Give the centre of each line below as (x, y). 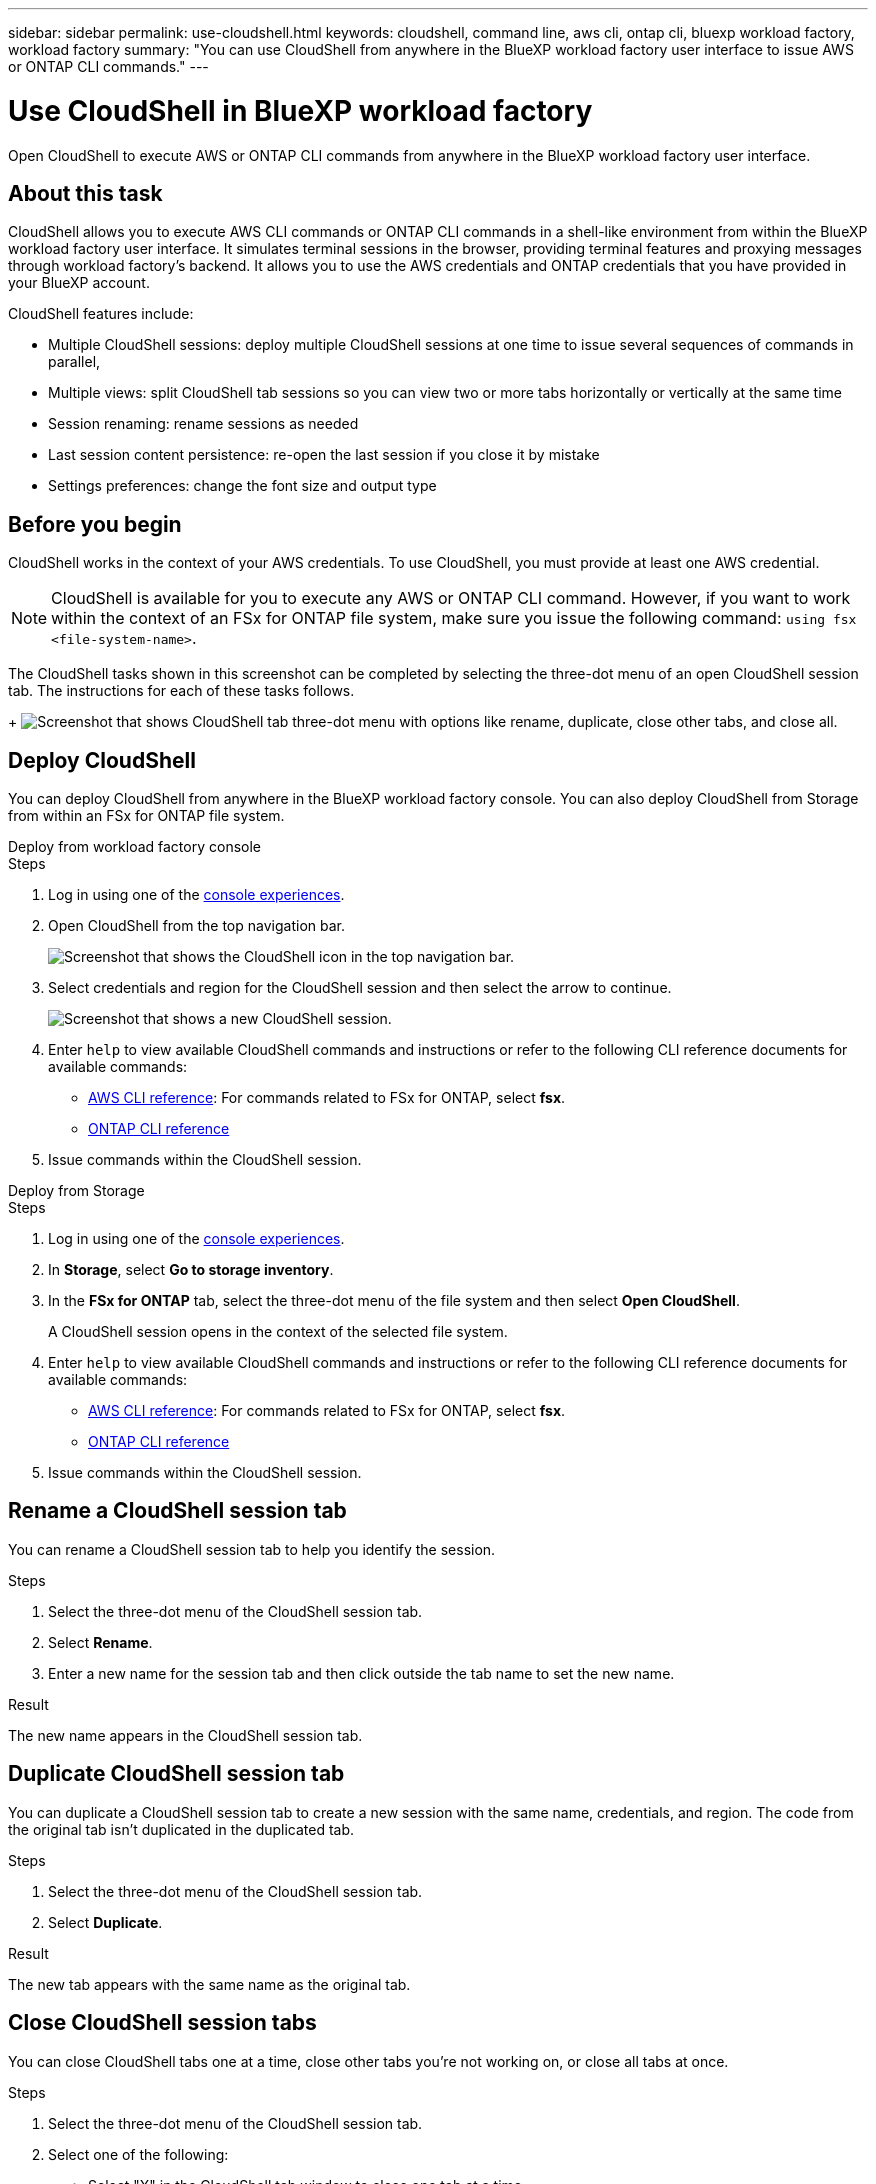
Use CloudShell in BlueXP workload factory (300, 110)
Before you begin (95, 524)
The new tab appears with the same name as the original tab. (209, 1984)
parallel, (74, 362)
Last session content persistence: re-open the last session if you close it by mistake (324, 455)
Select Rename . (100, 1642)
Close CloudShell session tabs (162, 2023)
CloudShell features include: (101, 314)
